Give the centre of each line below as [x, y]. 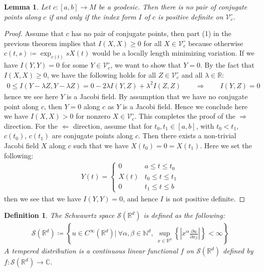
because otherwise [216, 43]
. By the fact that [227, 65]
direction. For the [31, 125]
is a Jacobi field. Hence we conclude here [185, 106]
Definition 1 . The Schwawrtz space [59, 215]
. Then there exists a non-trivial [187, 135]
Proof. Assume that [34, 33]
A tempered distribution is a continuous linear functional [91, 251]
